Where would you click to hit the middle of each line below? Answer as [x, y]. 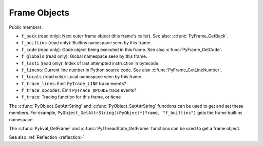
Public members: [26, 27]
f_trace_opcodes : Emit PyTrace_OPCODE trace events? [79, 90]
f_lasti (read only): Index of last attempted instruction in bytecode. [91, 63]
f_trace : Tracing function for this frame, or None [71, 97]
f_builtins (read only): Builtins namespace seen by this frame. [86, 43]
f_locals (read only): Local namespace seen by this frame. [82, 77]
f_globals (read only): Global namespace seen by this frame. [84, 56]
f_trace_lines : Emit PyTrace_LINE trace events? [74, 83]
